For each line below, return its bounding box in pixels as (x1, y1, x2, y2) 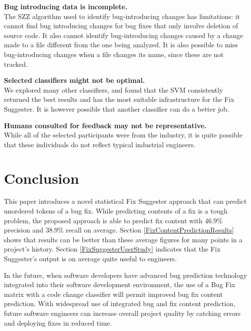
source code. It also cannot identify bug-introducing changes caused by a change (4, 30, 243, 40)
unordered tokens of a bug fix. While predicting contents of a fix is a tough (4, 206, 228, 216)
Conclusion (4, 168, 79, 188)
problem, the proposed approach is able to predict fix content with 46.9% (4, 215, 223, 225)
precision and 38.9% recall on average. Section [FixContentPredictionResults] (4, 225, 234, 235)
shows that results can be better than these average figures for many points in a (4, 234, 243, 244)
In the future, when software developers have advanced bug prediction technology (4, 270, 247, 280)
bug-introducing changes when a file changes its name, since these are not (4, 49, 224, 59)
